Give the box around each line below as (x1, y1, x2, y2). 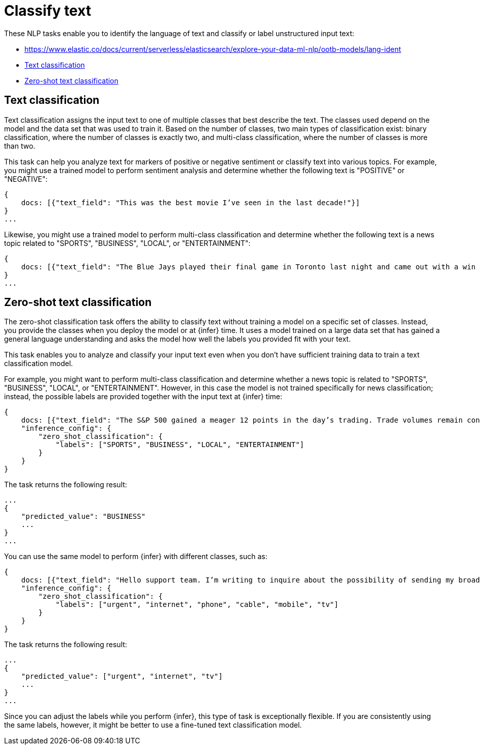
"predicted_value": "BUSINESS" (21, 512, 146, 521)
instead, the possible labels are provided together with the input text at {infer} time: (4, 392, 283, 401)
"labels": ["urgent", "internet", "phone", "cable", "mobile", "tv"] (55, 600, 339, 609)
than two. (4, 141, 36, 150)
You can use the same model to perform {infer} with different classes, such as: (4, 552, 267, 561)
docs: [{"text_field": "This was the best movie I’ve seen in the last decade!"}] (21, 198, 360, 207)
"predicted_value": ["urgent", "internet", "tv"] (21, 672, 223, 681)
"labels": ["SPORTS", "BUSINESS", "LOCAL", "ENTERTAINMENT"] (55, 440, 305, 449)
